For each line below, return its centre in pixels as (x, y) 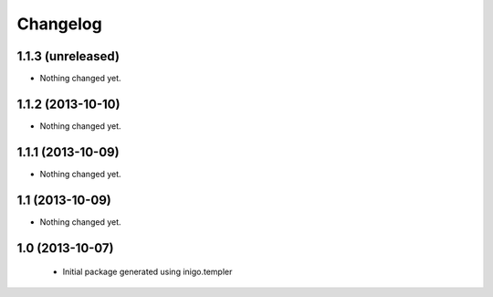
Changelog (59, 24)
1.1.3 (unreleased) (68, 56)
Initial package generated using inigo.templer (147, 272)
